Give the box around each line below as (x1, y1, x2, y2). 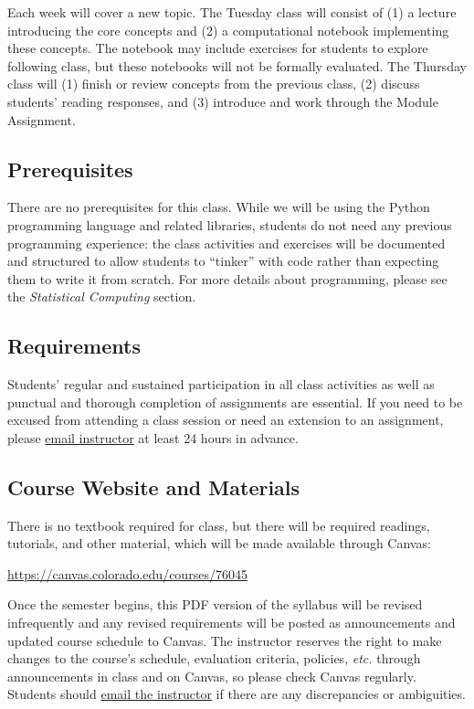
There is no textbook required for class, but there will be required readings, (7, 515, 430, 534)
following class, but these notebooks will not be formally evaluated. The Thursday (7, 56, 467, 75)
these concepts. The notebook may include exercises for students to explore (7, 38, 428, 58)
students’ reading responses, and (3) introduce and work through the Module (7, 91, 438, 111)
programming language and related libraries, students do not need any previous (7, 215, 452, 234)
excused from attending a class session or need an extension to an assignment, (7, 410, 444, 429)
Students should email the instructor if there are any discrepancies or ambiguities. (7, 684, 466, 704)
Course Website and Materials (7, 472, 300, 501)
